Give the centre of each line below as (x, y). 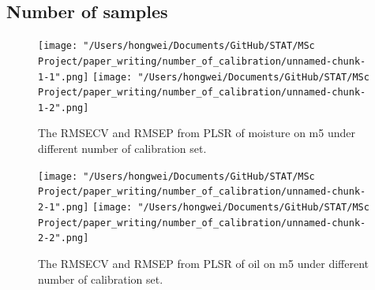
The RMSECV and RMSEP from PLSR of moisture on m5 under (197, 133)
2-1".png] (64, 207)
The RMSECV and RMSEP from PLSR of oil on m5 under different (203, 263)
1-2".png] (64, 108)
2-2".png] (64, 238)
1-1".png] (64, 77)
